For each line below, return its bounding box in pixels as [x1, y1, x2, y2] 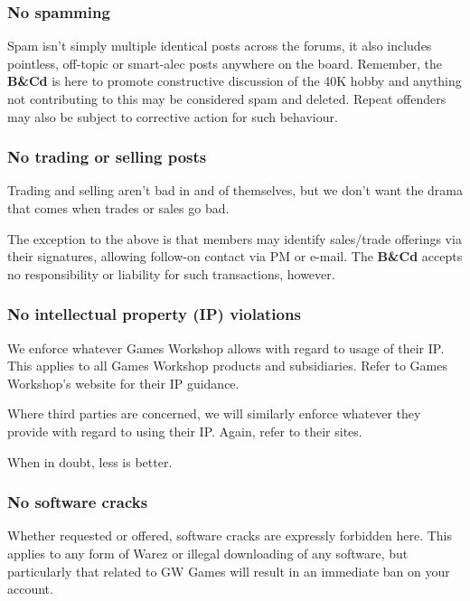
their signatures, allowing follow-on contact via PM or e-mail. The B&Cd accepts [7, 247, 463, 266]
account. [7, 579, 53, 598]
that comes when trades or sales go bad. [7, 199, 230, 217]
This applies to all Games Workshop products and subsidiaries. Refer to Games [7, 356, 447, 375]
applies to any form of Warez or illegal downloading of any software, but [7, 543, 409, 562]
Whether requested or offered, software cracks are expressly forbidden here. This [7, 526, 452, 545]
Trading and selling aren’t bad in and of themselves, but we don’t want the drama [7, 181, 463, 200]
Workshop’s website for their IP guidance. [7, 373, 240, 392]
